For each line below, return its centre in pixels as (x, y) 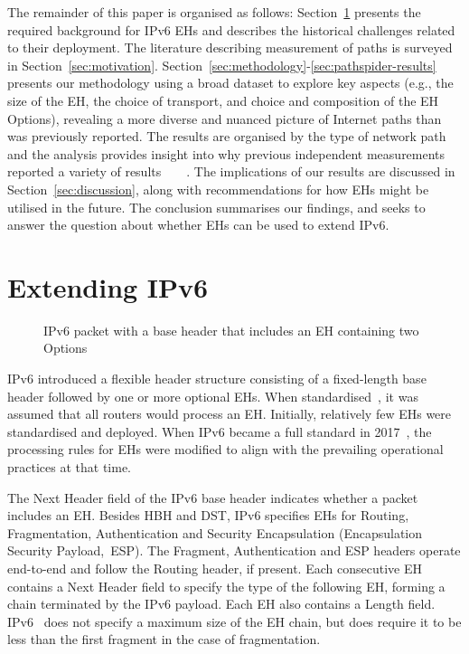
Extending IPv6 (108, 286)
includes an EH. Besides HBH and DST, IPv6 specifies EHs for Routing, (208, 515)
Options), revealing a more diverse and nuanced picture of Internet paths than (225, 118)
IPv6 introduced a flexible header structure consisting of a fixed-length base (217, 379)
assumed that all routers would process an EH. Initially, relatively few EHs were (230, 414)
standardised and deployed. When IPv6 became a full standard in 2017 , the (220, 431)
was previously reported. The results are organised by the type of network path (227, 136)
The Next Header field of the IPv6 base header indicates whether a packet (213, 497)
